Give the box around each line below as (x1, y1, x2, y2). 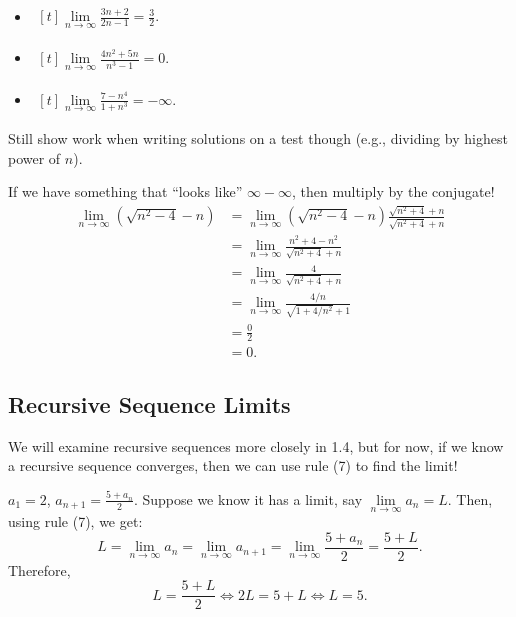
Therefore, (8, 559, 71, 580)
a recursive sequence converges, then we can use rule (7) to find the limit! (8, 455, 458, 476)
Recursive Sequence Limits (8, 388, 291, 419)
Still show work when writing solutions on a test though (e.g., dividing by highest (8, 127, 508, 148)
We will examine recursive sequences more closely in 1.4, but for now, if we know (8, 435, 504, 456)
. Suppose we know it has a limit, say (133, 488, 363, 509)
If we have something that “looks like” (8, 181, 243, 202)
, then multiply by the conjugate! (292, 181, 495, 202)
